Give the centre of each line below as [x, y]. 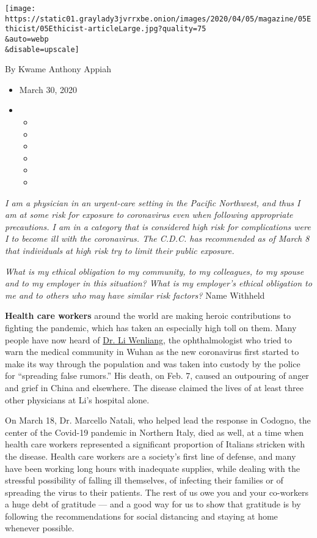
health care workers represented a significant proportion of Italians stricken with [155, 444]
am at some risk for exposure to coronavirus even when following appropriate [149, 215]
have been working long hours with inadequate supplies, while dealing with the [152, 468]
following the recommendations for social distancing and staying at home [141, 516]
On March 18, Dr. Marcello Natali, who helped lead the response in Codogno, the [158, 420]
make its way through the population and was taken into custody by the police [153, 363]
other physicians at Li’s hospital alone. [77, 399]
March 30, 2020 [48, 89]
